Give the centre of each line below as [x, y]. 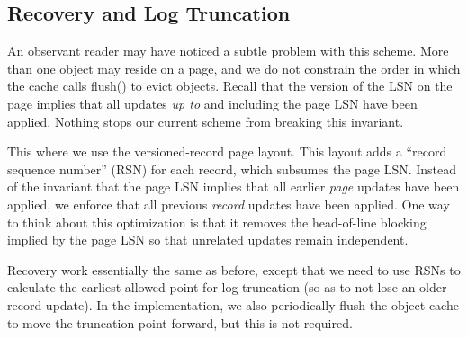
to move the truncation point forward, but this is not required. [180, 322]
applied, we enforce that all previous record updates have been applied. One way [229, 204]
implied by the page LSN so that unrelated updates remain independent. [208, 240]
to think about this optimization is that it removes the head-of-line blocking [217, 222]
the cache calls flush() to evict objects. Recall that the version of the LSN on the [230, 86]
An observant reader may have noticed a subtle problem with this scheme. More [228, 51]
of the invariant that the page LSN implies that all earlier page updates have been [234, 187]
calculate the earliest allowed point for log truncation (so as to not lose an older [227, 287]
